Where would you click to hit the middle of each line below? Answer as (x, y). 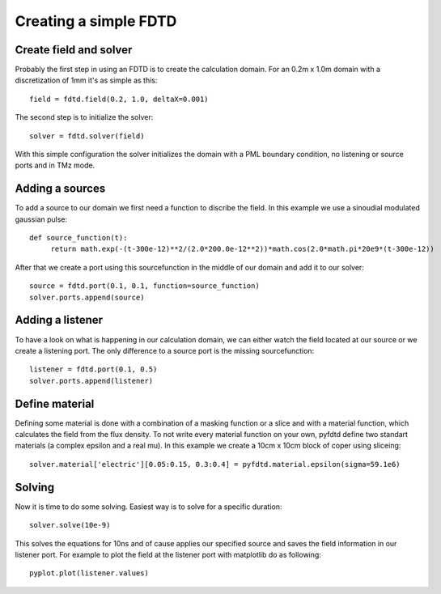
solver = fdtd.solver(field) (87, 136)
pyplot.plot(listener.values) (89, 573)
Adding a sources (60, 189)
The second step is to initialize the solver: (84, 117)
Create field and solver (74, 50)
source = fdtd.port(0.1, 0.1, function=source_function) (145, 286)
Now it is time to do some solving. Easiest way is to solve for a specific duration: (148, 507)
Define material (55, 403)
